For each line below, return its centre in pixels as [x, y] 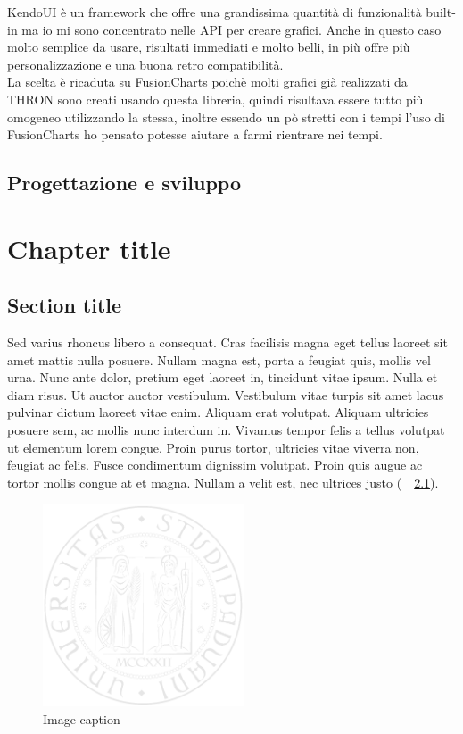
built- [441, 12]
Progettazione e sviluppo [124, 183]
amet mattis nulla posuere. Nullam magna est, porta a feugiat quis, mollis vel [219, 359]
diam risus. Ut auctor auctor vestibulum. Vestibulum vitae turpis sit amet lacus [226, 394]
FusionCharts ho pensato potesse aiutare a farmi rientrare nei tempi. [195, 134]
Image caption [82, 718]
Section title [65, 305]
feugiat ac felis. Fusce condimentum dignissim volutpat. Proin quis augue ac [215, 465]
